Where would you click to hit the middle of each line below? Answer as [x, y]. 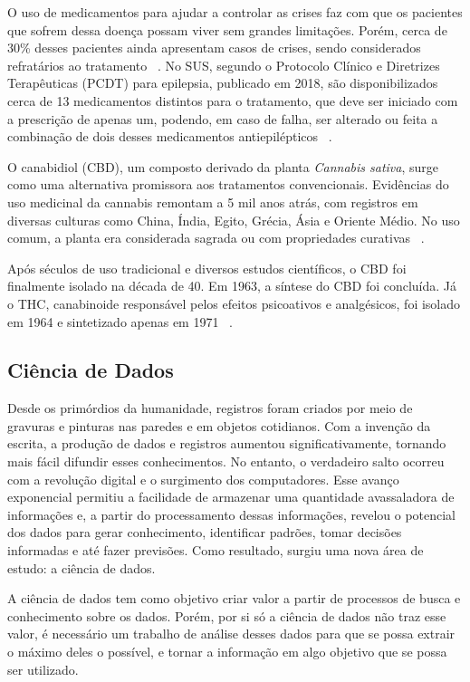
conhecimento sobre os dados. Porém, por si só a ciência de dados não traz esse [227, 615]
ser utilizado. [43, 669]
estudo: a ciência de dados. [82, 567]
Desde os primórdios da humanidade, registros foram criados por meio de [210, 408]
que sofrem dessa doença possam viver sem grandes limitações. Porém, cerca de [227, 29]
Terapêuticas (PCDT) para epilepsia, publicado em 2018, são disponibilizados [223, 83]
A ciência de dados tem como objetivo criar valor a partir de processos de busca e [234, 598]
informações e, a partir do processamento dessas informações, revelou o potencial [232, 514]
